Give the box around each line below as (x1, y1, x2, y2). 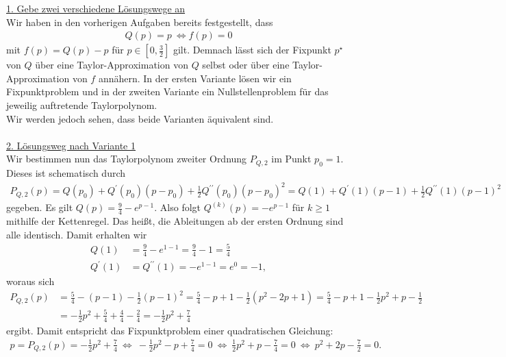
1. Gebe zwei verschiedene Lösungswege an (6, 1, 186, 15)
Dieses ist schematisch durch (6, 166, 126, 180)
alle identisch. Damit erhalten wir (6, 227, 147, 241)
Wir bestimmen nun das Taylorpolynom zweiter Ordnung (6, 151, 247, 166)
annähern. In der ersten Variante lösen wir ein (98, 71, 292, 85)
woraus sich (6, 274, 55, 288)
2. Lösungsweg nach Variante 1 (6, 138, 136, 152)
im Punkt (271, 151, 312, 166)
